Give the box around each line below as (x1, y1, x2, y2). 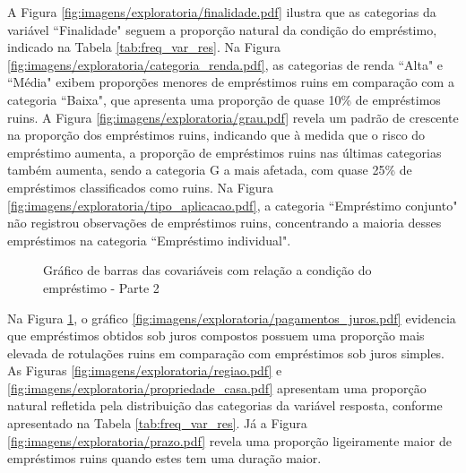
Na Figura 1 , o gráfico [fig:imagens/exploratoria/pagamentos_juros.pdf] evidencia (7, 308, 456, 327)
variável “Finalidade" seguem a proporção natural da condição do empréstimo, (7, 20, 437, 39)
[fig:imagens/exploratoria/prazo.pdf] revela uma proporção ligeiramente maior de (7, 431, 452, 450)
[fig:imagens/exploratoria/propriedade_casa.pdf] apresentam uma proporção (7, 378, 427, 397)
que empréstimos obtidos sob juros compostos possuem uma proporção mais (7, 326, 425, 345)
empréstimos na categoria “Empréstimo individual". (7, 230, 291, 249)
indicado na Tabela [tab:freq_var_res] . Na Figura (7, 38, 280, 56)
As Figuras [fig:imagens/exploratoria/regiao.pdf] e (7, 361, 282, 380)
